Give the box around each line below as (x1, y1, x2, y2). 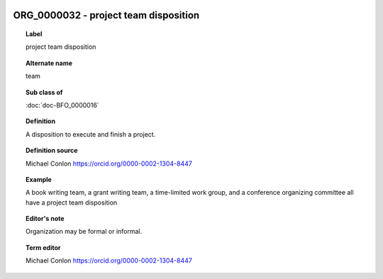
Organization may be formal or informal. (26, 227, 142, 236)
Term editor (26, 243, 61, 251)
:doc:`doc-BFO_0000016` (26, 101, 99, 109)
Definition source (26, 146, 78, 155)
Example (26, 175, 52, 183)
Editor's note (26, 215, 65, 223)
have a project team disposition (26, 198, 118, 207)
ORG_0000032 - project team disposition (13, 9, 200, 21)
